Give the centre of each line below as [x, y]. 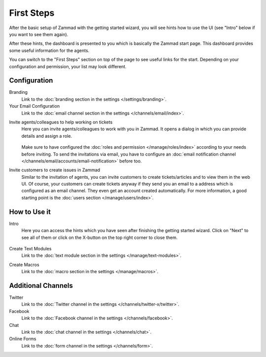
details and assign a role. [47, 136]
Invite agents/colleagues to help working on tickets [61, 122]
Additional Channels [41, 286]
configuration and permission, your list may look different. [68, 66]
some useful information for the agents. [49, 50]
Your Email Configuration [34, 106]
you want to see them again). [39, 34]
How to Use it [30, 212]
